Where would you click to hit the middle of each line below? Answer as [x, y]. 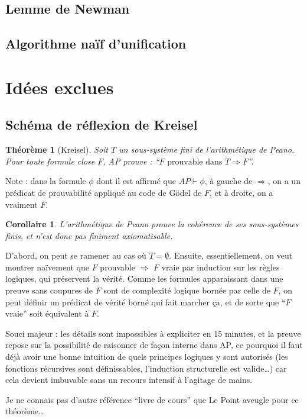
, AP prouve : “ [131, 161]
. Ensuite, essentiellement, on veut [231, 255]
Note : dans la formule [46, 181]
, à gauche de [228, 181]
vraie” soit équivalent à [47, 313]
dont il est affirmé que [136, 181]
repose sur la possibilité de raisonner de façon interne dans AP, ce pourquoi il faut [154, 345]
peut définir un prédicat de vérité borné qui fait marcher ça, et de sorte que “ [146, 302]
